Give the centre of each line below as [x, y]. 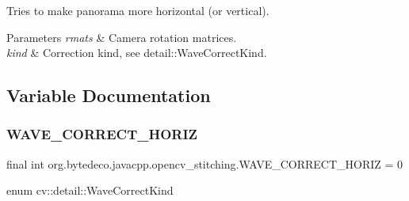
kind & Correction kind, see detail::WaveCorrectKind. [137, 53]
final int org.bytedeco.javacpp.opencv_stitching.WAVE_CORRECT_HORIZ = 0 [205, 163]
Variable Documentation [109, 95]
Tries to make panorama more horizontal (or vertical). [138, 10]
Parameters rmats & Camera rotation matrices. [122, 37]
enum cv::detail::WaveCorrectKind [90, 190]
